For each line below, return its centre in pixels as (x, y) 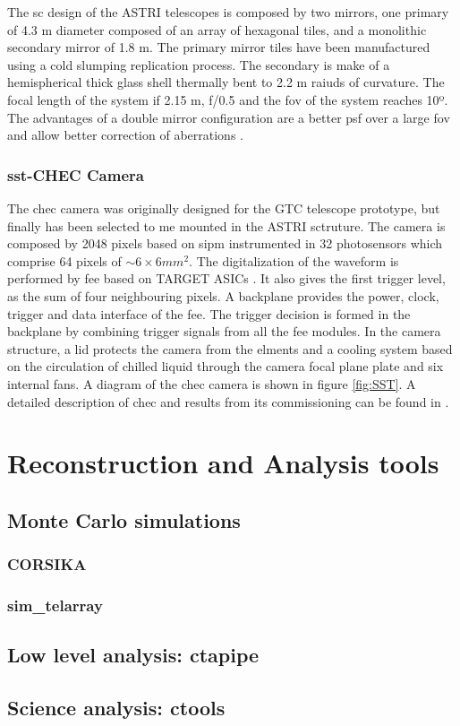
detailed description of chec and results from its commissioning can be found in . (228, 401)
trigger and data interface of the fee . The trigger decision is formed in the (209, 313)
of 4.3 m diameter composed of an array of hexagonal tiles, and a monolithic (217, 29)
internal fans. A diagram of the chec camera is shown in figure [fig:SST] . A (212, 383)
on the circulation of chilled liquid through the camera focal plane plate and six (226, 366)
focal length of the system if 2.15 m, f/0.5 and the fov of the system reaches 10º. (228, 99)
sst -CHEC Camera (76, 174)
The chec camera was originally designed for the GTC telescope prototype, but (224, 207)
